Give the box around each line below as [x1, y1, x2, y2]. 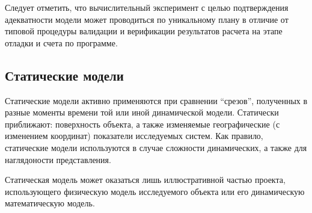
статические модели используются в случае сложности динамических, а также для [5, 141, 307, 153]
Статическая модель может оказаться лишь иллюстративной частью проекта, [5, 173, 286, 186]
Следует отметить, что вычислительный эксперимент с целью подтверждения [5, 1, 289, 13]
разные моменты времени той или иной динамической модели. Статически [5, 106, 279, 119]
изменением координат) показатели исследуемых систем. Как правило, [5, 129, 263, 142]
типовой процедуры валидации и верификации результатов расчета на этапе [5, 25, 283, 37]
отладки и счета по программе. [5, 36, 118, 49]
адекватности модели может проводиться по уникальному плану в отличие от [5, 13, 289, 25]
